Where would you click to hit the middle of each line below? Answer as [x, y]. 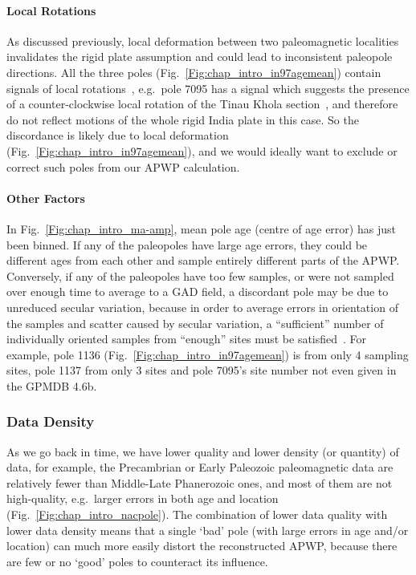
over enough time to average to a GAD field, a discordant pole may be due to [198, 292]
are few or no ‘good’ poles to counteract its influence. [137, 561]
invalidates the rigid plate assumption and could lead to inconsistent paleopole [200, 57]
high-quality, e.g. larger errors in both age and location [143, 498]
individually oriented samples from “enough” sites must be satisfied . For [187, 339]
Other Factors [46, 198]
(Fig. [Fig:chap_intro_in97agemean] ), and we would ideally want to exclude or [202, 150]
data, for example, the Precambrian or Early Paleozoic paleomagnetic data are [200, 467]
